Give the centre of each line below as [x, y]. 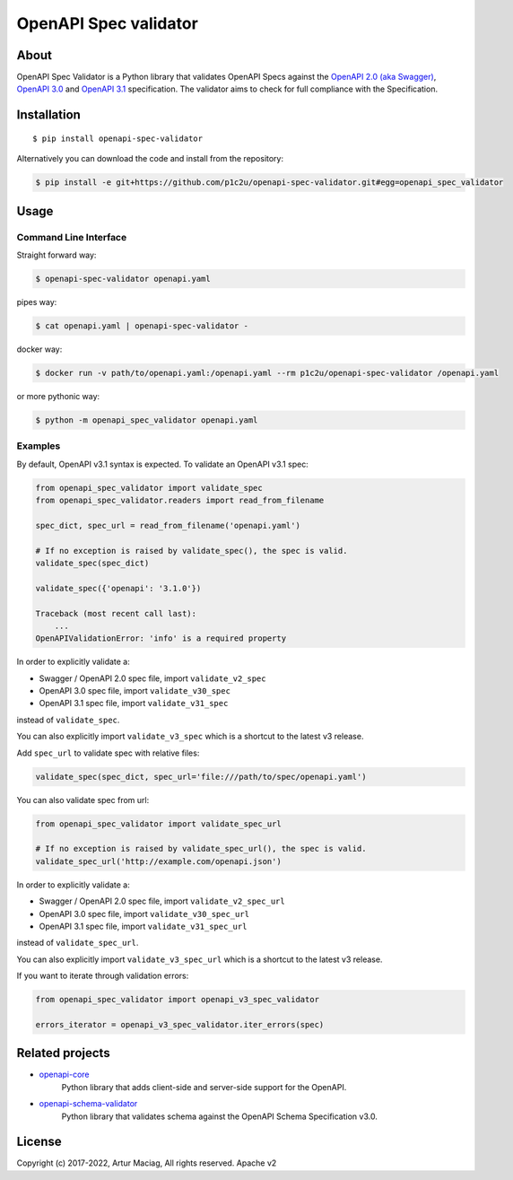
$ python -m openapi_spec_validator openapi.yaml [147, 420]
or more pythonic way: [58, 396]
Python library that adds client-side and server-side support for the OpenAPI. [204, 1087]
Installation [48, 115]
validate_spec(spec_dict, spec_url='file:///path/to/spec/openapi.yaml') [201, 777]
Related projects [64, 1053]
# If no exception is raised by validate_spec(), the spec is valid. [191, 551]
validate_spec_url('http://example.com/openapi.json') [158, 861]
